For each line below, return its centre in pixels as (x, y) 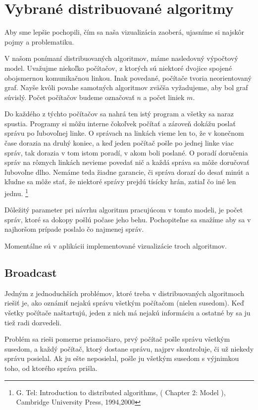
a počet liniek (164, 97)
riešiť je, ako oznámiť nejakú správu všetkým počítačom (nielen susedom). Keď (124, 303)
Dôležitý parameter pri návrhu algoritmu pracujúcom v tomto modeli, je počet (124, 210)
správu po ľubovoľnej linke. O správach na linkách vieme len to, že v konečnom (124, 133)
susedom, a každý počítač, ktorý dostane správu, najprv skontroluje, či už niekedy (129, 348)
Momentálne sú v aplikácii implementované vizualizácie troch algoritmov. (116, 246)
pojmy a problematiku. (39, 41)
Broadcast (31, 273)
